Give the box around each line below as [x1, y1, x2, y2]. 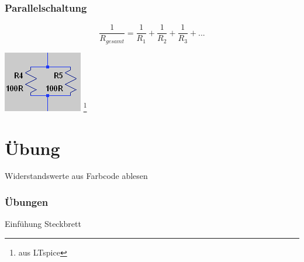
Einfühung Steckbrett [5, 218, 81, 230]
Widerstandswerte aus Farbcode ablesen [5, 170, 148, 182]
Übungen [5, 194, 49, 209]
